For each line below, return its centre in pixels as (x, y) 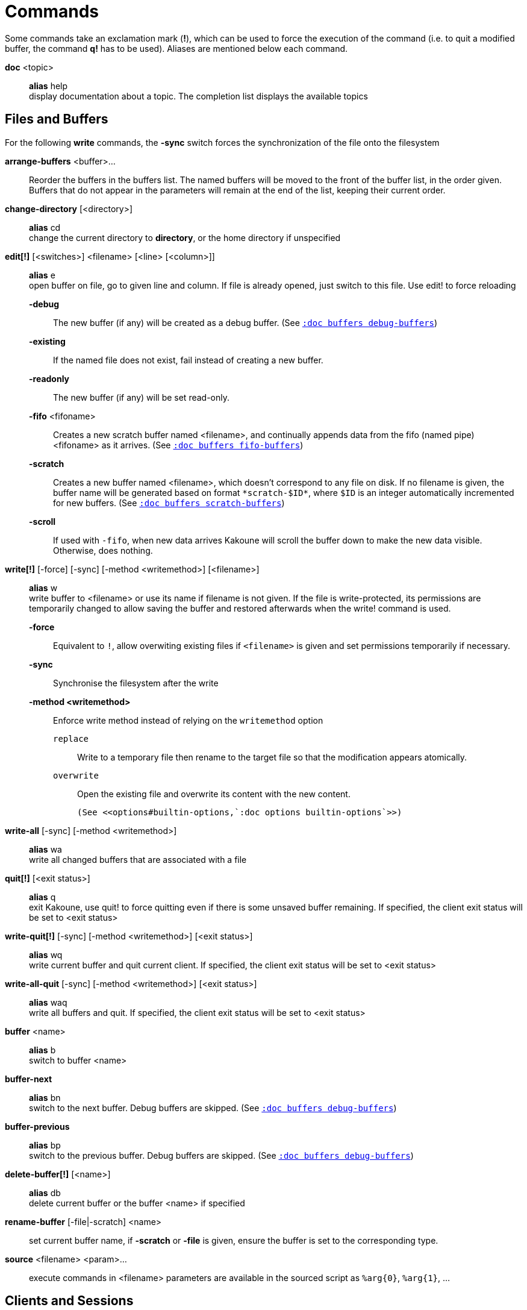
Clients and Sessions (69, 1301)
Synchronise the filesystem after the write (136, 683)
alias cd (45, 227)
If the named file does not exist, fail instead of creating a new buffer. (188, 360)
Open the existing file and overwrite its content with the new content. (214, 794)
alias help (48, 86)
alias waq (48, 1002)
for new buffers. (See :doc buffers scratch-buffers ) (169, 503)
